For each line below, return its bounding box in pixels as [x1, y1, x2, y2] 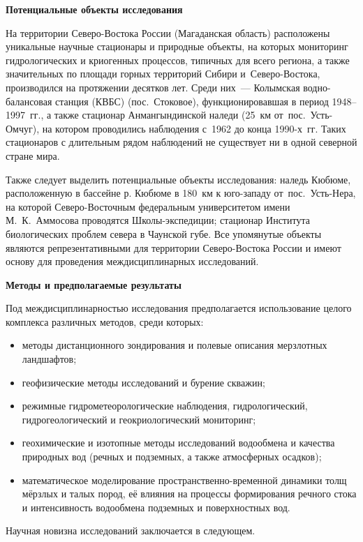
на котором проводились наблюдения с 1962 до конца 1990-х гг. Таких [42, 121, 346, 135]
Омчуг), [6, 121, 40, 135]
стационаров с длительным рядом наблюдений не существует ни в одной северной [6, 135, 357, 149]
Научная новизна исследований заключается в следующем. [6, 523, 255, 538]
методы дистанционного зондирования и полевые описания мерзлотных [22, 338, 327, 352]
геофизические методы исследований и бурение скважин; [22, 375, 265, 389]
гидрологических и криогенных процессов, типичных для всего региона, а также [6, 52, 350, 67]
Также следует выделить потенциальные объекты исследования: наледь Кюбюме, [6, 172, 351, 186]
